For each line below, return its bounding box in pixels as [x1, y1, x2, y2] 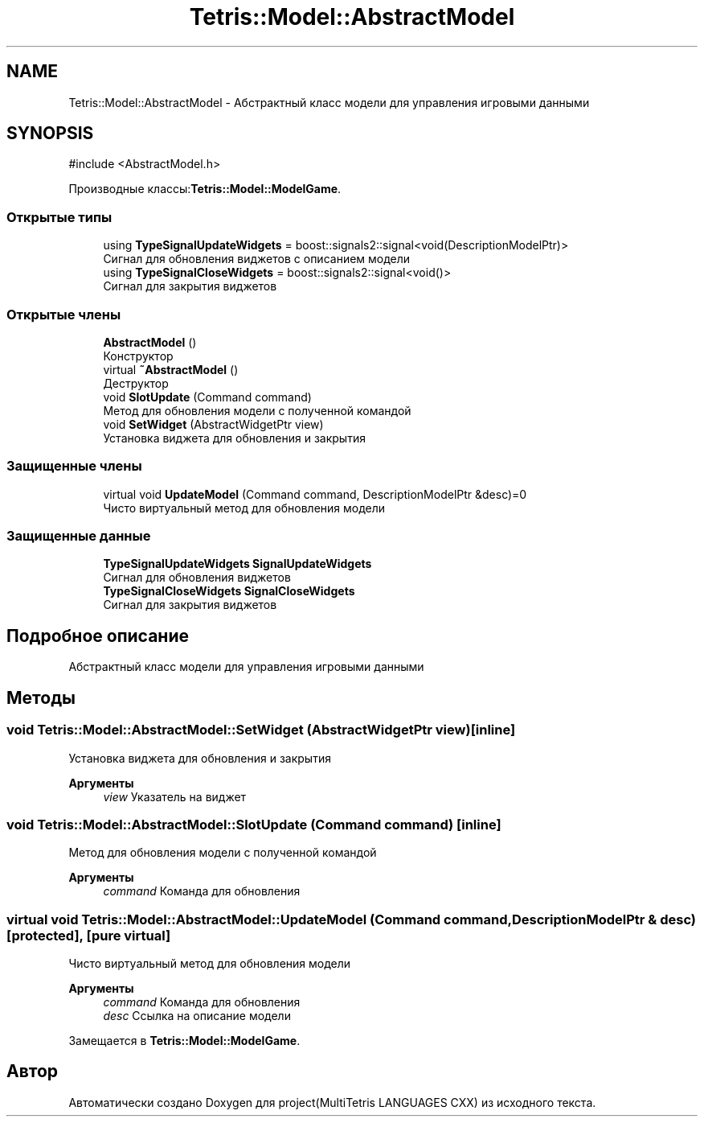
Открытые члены [6, 306, 121, 323]
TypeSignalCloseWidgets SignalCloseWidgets [103, 584, 355, 599]
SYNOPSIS [6, 123, 94, 144]
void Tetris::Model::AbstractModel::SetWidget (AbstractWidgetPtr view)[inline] [6, 722, 516, 738]
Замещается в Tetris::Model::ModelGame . [68, 1034, 301, 1047]
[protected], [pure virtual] [6, 927, 171, 944]
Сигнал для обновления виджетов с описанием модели [103, 252, 411, 266]
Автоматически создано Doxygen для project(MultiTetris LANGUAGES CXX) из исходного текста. [68, 1095, 596, 1109]
